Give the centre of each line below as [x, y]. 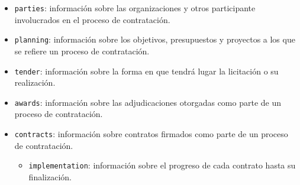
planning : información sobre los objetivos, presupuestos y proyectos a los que [155, 39]
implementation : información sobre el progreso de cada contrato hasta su [162, 165]
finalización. [50, 176]
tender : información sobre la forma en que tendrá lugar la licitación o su [146, 71]
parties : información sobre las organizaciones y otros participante [135, 8]
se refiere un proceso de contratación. [82, 51]
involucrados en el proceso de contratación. [92, 19]
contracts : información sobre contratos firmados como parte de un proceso [151, 134]
